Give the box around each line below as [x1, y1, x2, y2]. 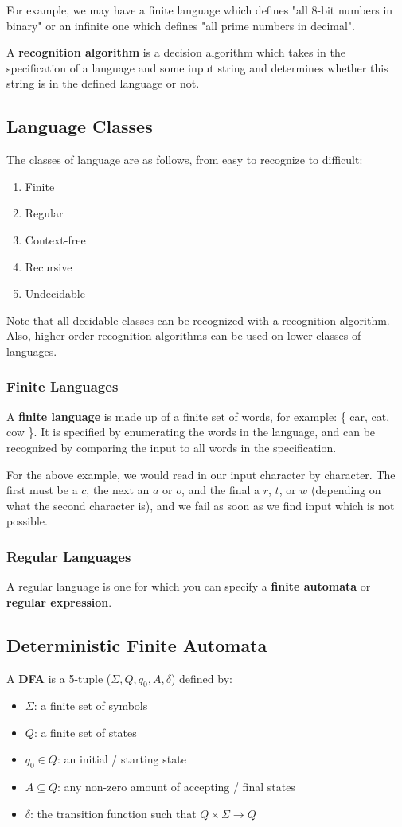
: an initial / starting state [57, 751, 186, 767]
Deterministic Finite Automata [6, 632, 267, 657]
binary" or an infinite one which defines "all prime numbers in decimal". [6, 17, 355, 33]
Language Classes [6, 114, 153, 138]
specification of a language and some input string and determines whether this [6, 59, 388, 76]
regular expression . [6, 593, 112, 610]
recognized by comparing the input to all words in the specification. [6, 439, 337, 455]
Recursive [25, 258, 72, 275]
